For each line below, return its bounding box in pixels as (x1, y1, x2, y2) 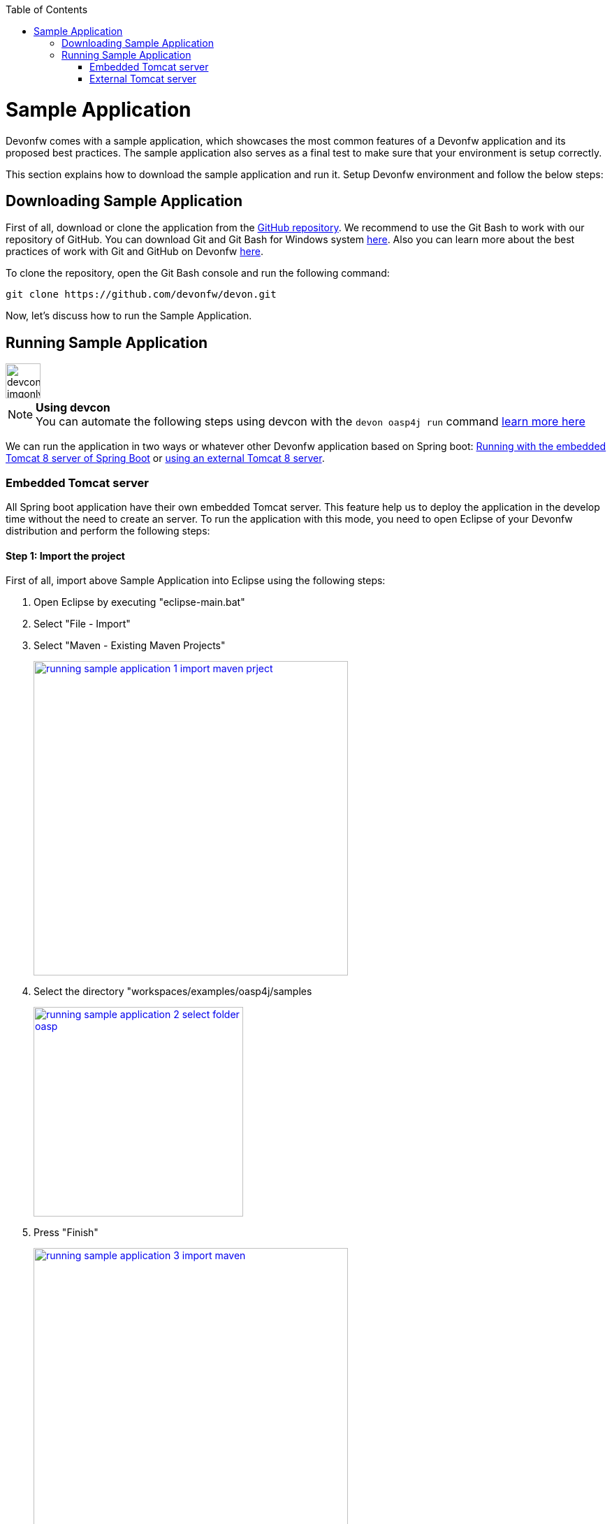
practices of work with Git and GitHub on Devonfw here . (6, 245, 263, 258)
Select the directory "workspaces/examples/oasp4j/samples (34, 985, 312, 998)
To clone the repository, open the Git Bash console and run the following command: (6, 267, 390, 280)
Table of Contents (6, 3, 88, 15)
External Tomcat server (89, 73, 197, 85)
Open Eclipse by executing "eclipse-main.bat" (34, 596, 245, 609)
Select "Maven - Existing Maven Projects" (34, 639, 226, 652)
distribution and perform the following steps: (6, 524, 210, 537)
